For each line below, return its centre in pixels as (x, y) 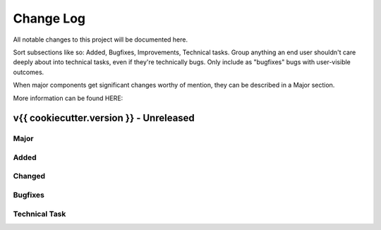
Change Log (49, 18)
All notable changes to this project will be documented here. (101, 40)
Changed (29, 176)
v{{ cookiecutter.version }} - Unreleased (104, 118)
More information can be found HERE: (68, 98)
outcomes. (29, 72)
